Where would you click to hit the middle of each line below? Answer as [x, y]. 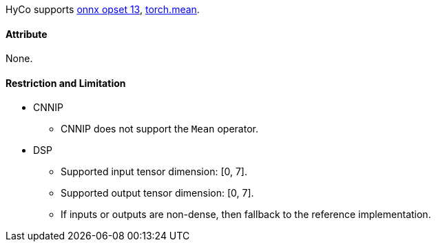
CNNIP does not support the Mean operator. [159, 129]
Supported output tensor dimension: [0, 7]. [157, 193]
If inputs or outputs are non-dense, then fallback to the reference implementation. [246, 215]
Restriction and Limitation [66, 83]
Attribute [27, 34]
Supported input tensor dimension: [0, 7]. [154, 172]
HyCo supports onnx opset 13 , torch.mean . [103, 9]
